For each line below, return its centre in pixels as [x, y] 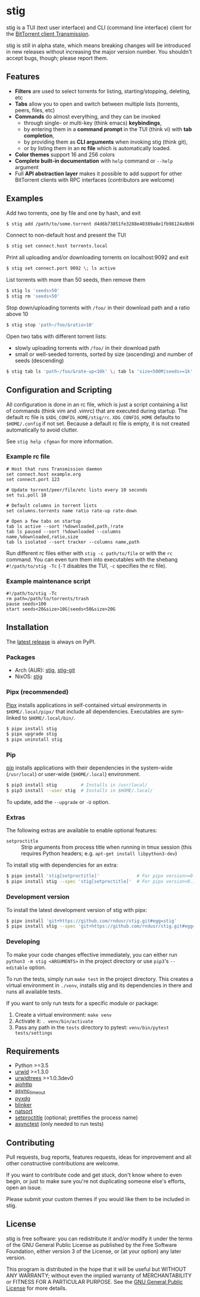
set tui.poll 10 [26, 495]
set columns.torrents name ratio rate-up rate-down [71, 511]
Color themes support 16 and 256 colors [65, 154]
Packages [21, 657]
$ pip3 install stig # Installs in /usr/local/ [77, 785]
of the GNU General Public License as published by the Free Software [92, 1245]
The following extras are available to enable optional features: [82, 830]
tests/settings [34, 1033]
